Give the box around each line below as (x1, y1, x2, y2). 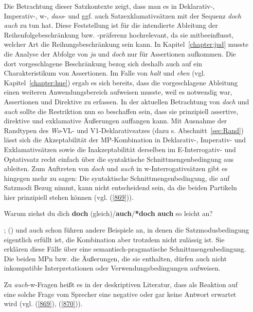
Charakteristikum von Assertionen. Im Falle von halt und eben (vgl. (4, 68, 206, 78)
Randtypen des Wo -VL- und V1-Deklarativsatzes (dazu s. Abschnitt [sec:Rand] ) (4, 125, 244, 135)
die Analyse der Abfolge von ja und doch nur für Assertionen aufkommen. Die (4, 48, 236, 58)
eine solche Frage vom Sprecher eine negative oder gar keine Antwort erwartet (4, 289, 236, 299)
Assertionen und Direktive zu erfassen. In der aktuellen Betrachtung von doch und (4, 96, 249, 106)
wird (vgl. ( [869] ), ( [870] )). (4, 298, 83, 309)
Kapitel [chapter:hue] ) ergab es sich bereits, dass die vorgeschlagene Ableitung (4, 77, 238, 87)
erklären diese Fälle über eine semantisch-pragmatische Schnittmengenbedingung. (4, 244, 246, 254)
